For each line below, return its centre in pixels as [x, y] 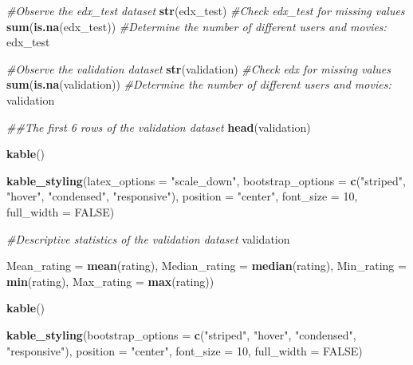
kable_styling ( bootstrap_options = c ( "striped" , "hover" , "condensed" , [181, 334]
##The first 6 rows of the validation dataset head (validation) [159, 127]
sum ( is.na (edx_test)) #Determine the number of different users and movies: [197, 26]
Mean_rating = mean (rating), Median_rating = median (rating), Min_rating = [206, 266]
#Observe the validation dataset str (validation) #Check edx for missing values [199, 68]
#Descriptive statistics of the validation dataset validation [148, 238]
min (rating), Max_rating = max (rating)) [110, 281]
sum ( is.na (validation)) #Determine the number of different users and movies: [199, 84]
